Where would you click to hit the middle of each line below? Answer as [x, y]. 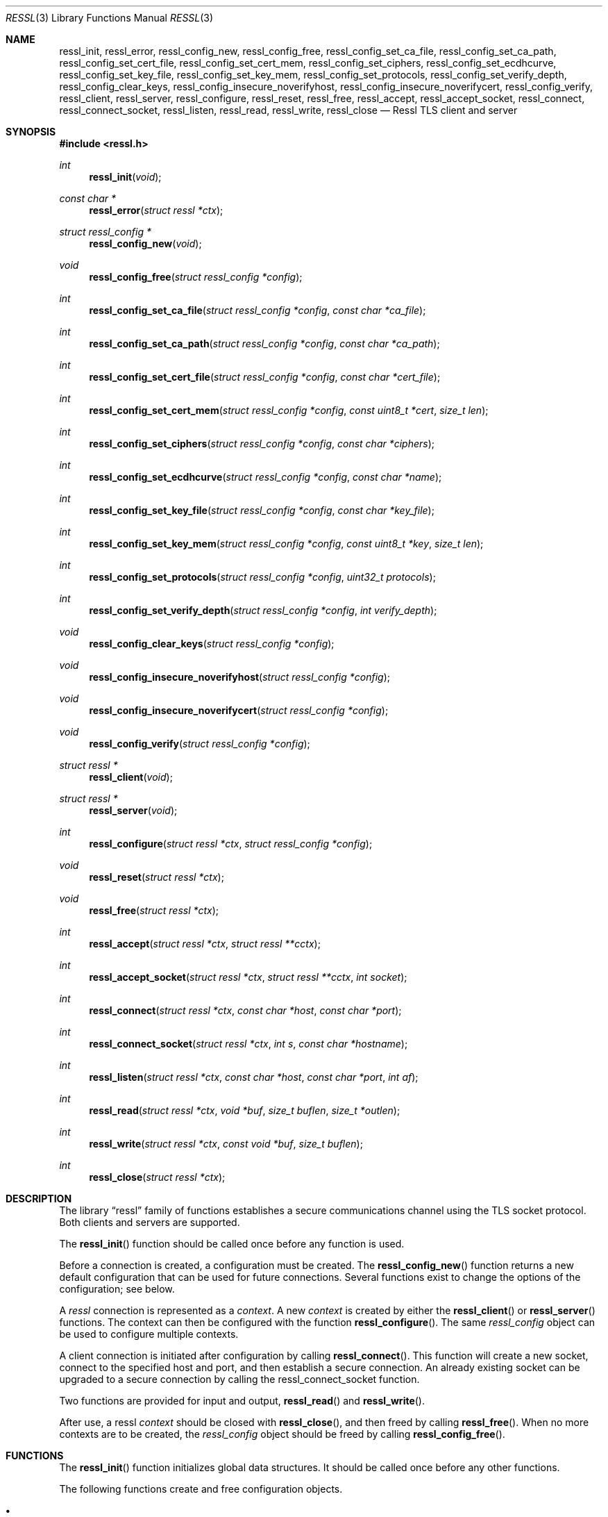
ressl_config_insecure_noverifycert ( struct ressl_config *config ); [239, 710]
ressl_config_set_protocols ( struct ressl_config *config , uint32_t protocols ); [262, 577]
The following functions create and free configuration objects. [201, 1489]
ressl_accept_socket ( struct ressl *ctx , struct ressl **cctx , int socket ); [248, 977]
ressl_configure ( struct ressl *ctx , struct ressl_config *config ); [231, 844]
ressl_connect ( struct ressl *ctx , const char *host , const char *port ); [245, 1010]
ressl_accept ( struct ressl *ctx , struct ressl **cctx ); [205, 944]
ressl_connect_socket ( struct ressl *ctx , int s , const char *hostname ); [248, 1044]
